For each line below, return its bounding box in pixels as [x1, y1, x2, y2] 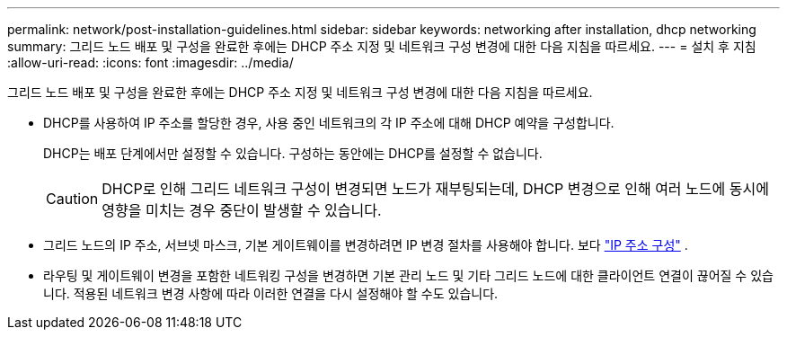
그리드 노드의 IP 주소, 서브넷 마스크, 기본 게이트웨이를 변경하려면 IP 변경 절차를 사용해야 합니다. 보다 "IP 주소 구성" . [43, 237, 688, 253]
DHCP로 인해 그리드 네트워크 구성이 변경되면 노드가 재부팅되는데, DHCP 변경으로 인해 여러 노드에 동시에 [102, 180, 769, 198]
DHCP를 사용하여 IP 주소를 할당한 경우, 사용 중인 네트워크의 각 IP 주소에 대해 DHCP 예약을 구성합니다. [43, 115, 615, 130]
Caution [46, 190, 99, 208]
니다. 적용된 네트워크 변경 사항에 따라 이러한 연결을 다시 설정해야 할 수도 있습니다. [43, 286, 499, 301]
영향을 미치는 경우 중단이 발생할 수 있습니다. [102, 201, 382, 219]
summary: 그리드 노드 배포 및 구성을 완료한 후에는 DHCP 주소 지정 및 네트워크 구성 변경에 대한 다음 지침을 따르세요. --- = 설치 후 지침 [7, 39, 756, 54]
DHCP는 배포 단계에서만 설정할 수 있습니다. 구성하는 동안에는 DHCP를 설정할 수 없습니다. [43, 146, 543, 161]
